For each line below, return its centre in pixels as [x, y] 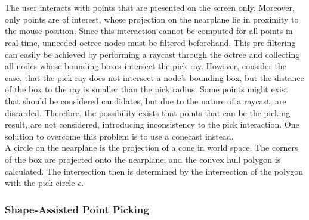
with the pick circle [40, 183]
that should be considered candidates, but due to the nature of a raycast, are [146, 100]
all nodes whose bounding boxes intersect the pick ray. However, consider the [146, 66]
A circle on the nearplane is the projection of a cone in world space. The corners [152, 148]
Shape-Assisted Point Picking [77, 209]
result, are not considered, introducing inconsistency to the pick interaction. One [152, 124]
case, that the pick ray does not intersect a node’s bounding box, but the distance [154, 77]
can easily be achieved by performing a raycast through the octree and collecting [152, 54]
